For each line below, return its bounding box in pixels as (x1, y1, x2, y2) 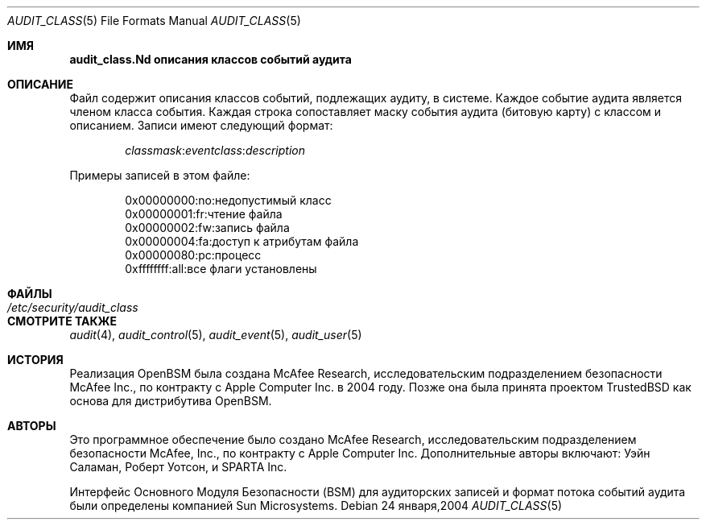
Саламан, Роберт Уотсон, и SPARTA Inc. (69, 460, 287, 474)
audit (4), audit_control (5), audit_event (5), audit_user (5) (69, 328, 362, 342)
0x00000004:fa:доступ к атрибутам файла (125, 234, 359, 248)
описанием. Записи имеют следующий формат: (69, 118, 333, 132)
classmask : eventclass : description (125, 143, 305, 157)
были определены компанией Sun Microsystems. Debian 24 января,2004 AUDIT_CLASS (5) (69, 499, 563, 512)
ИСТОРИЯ (7, 353, 64, 367)
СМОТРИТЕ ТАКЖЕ (7, 314, 118, 328)
